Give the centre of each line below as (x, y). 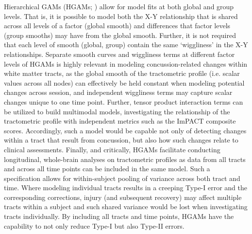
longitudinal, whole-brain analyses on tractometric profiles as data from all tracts (125, 159)
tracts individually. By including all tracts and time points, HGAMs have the (119, 216)
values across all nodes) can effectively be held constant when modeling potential (124, 82)
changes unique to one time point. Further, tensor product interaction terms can (124, 101)
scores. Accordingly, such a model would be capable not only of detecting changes (125, 130)
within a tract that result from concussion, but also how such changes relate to (121, 140)
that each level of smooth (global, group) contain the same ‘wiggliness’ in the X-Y (126, 45)
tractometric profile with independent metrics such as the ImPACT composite (120, 121)
